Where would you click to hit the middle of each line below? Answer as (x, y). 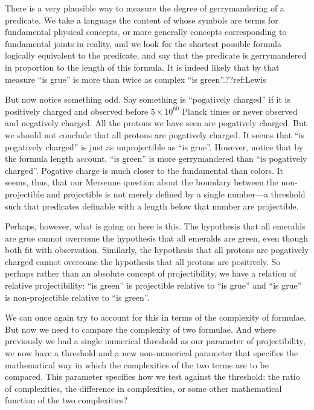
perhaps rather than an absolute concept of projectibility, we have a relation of (151, 273)
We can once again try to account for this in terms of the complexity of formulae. (155, 317)
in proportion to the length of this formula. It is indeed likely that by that (142, 67)
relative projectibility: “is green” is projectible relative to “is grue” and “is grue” (153, 285)
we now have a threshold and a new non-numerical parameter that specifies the (152, 353)
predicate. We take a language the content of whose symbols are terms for (142, 20)
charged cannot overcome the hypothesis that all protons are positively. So (143, 261)
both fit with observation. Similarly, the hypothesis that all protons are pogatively (157, 250)
